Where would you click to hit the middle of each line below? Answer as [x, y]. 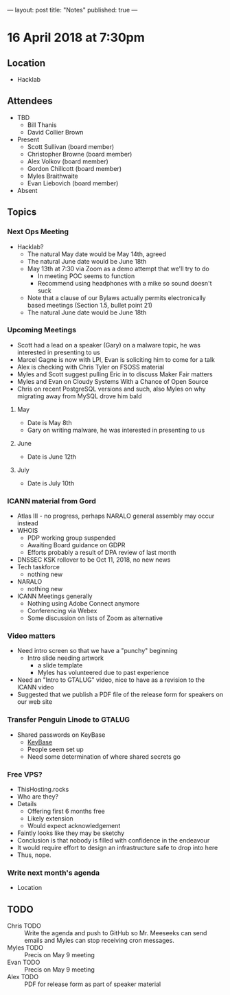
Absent [27, 190]
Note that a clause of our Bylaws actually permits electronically [116, 297]
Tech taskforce [38, 567]
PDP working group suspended [71, 538]
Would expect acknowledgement [74, 825]
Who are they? [37, 797]
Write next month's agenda [54, 873]
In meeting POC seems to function [86, 276]
